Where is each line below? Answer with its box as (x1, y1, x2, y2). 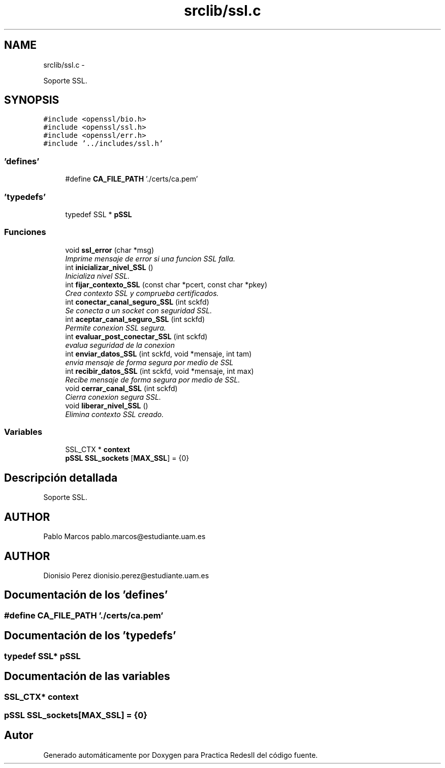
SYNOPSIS (4, 94, 59, 107)
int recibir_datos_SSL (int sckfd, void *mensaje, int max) (65, 366, 254, 375)
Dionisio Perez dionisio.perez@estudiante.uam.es (43, 571, 209, 580)
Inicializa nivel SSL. (65, 271, 130, 280)
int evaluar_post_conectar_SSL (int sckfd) (65, 332, 208, 341)
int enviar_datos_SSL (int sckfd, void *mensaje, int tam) (65, 349, 252, 358)
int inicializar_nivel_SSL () (65, 262, 153, 272)
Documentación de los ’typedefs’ (4, 629, 176, 642)
